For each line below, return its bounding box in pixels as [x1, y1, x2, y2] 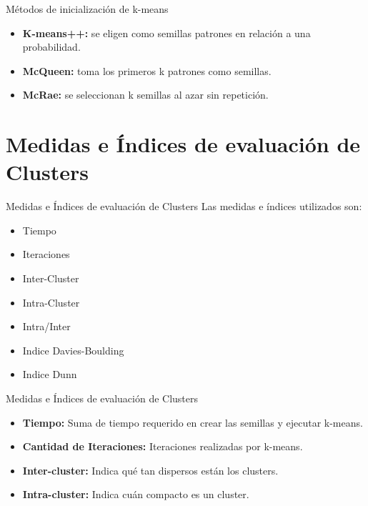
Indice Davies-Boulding [22, 342, 124, 357]
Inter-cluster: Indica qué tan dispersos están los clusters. [22, 462, 279, 477]
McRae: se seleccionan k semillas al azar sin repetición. [22, 87, 269, 102]
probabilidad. [22, 39, 81, 54]
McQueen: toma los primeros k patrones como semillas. [22, 63, 272, 78]
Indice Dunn [22, 367, 77, 382]
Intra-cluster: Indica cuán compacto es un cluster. [22, 487, 249, 502]
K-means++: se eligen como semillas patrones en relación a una [22, 25, 311, 40]
